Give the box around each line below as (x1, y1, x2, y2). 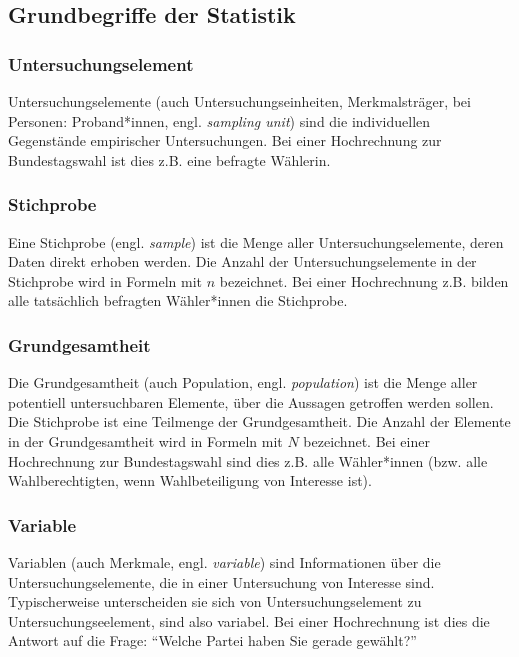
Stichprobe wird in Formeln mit (8, 270, 203, 291)
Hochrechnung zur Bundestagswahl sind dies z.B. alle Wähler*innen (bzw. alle (8, 450, 488, 471)
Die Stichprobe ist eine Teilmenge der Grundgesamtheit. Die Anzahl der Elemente (8, 411, 511, 432)
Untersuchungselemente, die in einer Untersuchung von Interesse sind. (8, 571, 435, 592)
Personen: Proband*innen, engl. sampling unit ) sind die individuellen (8, 110, 431, 131)
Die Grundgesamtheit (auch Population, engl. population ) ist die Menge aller (8, 372, 478, 393)
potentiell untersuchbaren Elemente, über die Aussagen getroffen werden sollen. (8, 391, 494, 412)
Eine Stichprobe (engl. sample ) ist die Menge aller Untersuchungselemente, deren (8, 231, 504, 252)
